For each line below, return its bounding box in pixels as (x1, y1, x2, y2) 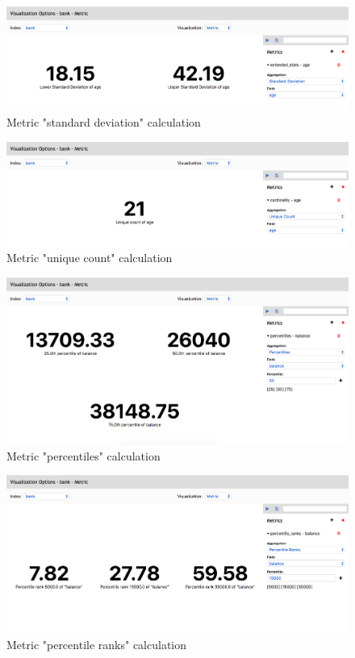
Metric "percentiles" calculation (6, 447, 161, 464)
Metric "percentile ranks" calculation (6, 635, 187, 652)
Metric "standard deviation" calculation (6, 113, 201, 130)
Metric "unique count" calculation (6, 249, 173, 266)
